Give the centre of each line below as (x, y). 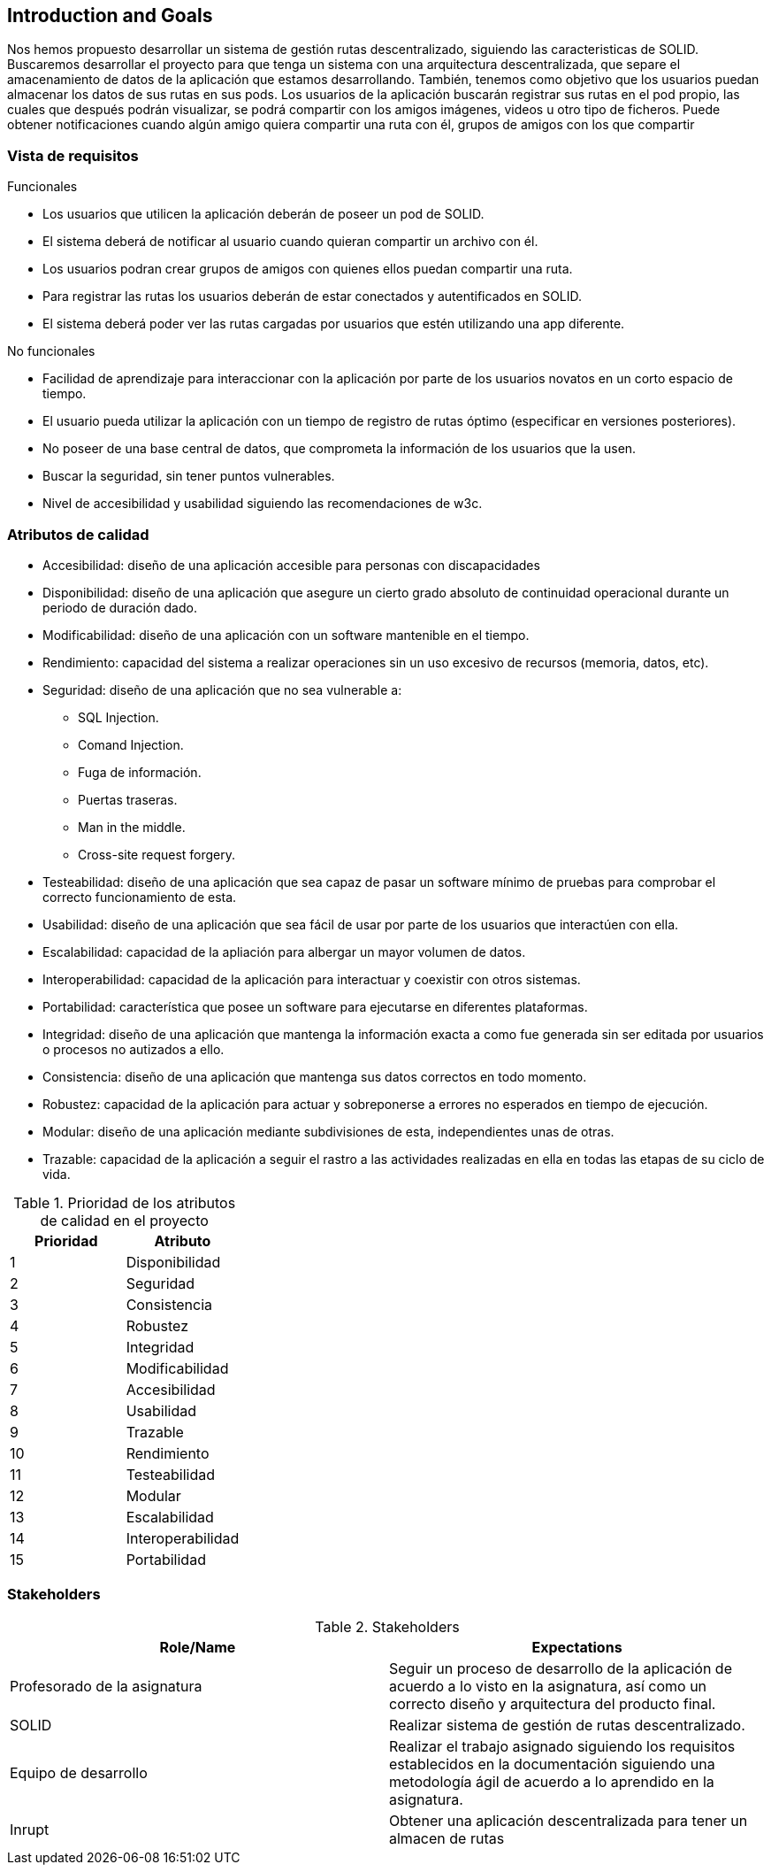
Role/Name (198, 1647)
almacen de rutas (447, 1838)
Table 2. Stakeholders (387, 1626)
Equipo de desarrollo (79, 1772)
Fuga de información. (140, 772)
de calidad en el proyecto (124, 1220)
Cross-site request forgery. (157, 854)
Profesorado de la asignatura (106, 1686)
